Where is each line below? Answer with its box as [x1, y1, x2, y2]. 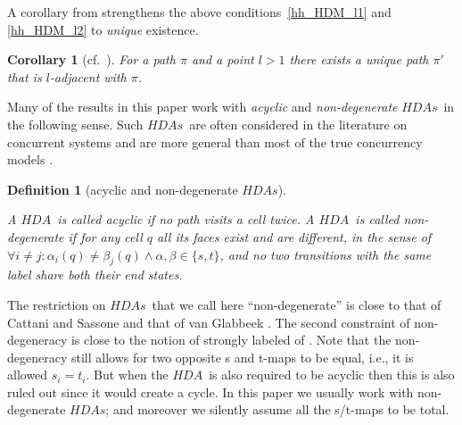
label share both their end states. [7, 265, 183, 284]
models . [7, 150, 54, 169]
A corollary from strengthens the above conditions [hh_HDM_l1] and [7, 3, 392, 21]
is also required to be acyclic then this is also [209, 365, 455, 384]
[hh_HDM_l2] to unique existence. [7, 20, 199, 38]
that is [7, 67, 42, 86]
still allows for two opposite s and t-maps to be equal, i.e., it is [70, 347, 414, 366]
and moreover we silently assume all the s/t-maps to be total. [112, 400, 450, 419]
